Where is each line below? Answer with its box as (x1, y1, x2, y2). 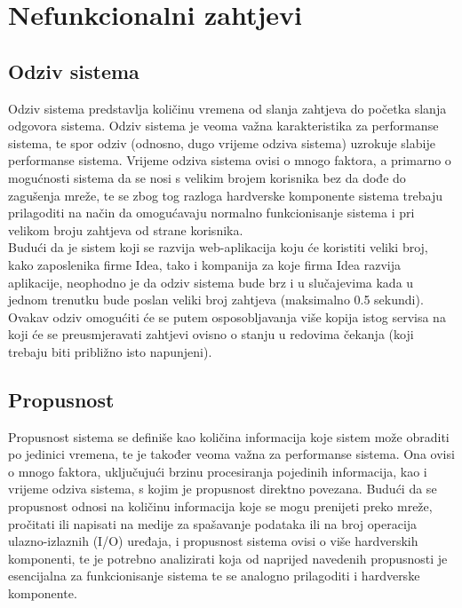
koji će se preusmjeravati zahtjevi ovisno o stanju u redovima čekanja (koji (8, 325, 414, 343)
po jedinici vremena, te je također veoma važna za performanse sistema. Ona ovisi (8, 445, 455, 463)
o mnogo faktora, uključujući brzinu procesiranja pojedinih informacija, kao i (8, 462, 427, 480)
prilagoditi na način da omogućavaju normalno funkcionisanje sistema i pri (8, 203, 415, 222)
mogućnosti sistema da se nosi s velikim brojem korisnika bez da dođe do (8, 168, 406, 186)
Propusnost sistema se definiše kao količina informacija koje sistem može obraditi (8, 427, 450, 446)
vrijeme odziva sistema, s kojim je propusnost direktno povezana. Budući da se (8, 479, 437, 498)
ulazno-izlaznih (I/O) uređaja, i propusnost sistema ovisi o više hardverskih (8, 532, 418, 550)
